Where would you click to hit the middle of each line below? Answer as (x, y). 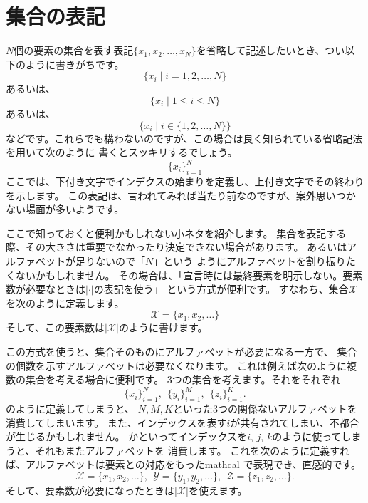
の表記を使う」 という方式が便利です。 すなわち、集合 (221, 289)
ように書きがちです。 (75, 64)
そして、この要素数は (55, 327)
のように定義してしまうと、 (70, 408)
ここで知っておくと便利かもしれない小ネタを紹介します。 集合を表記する (176, 233)
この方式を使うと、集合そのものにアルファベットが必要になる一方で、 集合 (182, 351)
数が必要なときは (46, 289)
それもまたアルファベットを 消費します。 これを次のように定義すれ (193, 450)
